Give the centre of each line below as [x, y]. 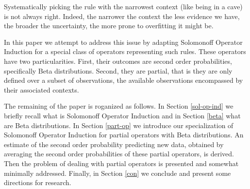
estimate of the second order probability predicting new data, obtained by [114, 144]
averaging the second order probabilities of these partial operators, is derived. [119, 154]
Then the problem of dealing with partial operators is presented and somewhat [121, 163]
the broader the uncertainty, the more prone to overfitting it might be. [109, 26]
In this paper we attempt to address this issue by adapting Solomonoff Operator [123, 42]
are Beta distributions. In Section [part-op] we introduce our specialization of [119, 125]
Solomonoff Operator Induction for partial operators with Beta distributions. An [124, 135]
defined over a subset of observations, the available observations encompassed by [124, 80]
